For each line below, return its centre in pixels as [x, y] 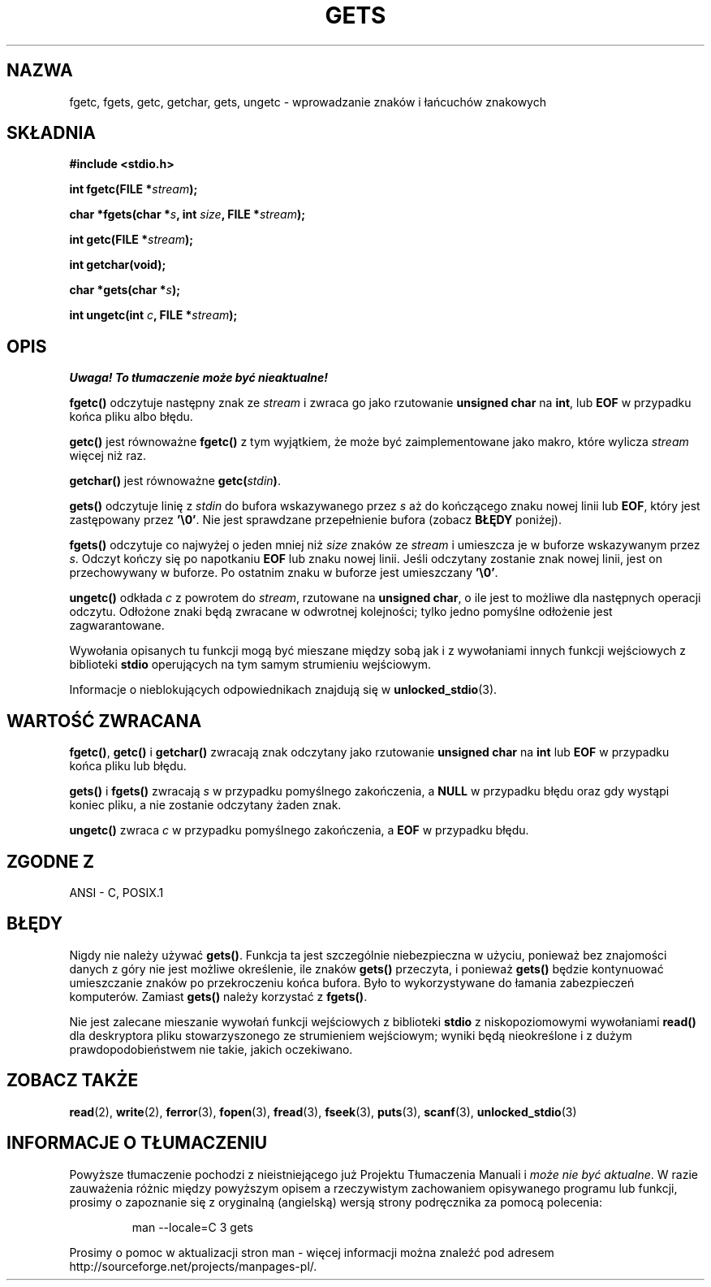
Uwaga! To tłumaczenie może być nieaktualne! [199, 378]
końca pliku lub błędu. [128, 766]
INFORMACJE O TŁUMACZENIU [137, 1143]
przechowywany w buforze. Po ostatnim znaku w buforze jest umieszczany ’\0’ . [284, 573]
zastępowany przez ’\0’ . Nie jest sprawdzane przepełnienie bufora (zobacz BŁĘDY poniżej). [315, 520]
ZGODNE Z [51, 861]
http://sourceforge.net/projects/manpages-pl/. [193, 1266]
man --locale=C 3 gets [192, 1227]
